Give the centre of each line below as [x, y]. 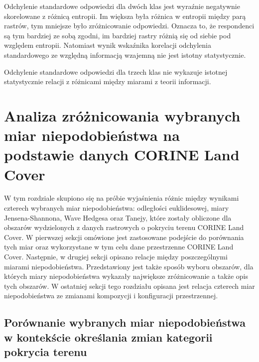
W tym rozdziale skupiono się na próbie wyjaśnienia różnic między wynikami [122, 198]
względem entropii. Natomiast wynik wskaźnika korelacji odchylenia [108, 45]
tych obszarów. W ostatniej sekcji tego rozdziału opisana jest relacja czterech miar [129, 286]
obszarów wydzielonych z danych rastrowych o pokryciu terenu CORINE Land [124, 227]
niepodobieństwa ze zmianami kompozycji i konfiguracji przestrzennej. [111, 296]
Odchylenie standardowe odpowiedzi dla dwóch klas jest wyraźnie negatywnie [122, 6]
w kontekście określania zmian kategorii [108, 337]
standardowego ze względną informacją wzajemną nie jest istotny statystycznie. [125, 55]
